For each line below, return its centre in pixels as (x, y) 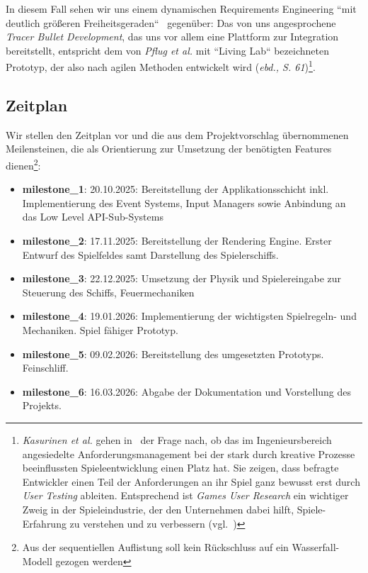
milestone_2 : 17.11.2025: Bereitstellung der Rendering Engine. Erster (177, 241)
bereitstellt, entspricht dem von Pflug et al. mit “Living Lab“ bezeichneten (167, 50)
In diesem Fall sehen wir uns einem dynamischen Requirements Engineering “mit (181, 9)
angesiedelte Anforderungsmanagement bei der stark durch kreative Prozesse (189, 454)
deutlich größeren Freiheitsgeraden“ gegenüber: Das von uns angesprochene (171, 22)
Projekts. (42, 405)
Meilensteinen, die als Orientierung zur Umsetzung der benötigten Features (169, 149)
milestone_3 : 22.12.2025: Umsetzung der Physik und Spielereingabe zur (182, 278)
